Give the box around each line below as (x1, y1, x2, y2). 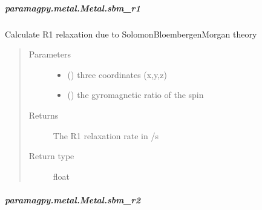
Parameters (28, 48, 71, 61)
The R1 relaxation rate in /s (53, 129, 159, 142)
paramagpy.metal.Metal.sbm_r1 (5, 1, 140, 14)
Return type (28, 149, 74, 162)
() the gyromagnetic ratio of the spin (67, 88, 204, 101)
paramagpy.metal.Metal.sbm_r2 (5, 193, 140, 206)
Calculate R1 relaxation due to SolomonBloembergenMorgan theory (5, 27, 257, 40)
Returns (28, 108, 59, 121)
